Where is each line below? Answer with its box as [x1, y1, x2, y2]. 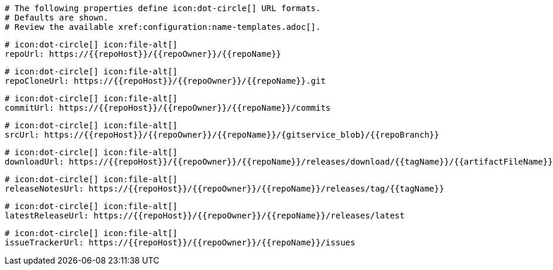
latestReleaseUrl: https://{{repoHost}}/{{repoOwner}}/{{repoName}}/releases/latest [5, 211, 405, 220]
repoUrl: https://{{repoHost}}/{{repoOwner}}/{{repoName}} [5, 49, 282, 59]
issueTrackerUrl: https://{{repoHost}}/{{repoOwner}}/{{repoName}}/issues [5, 238, 356, 247]
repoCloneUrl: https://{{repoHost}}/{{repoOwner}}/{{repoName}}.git [5, 76, 326, 86]
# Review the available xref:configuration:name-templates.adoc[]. [5, 22, 321, 32]
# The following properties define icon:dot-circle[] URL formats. [5, 4, 321, 13]
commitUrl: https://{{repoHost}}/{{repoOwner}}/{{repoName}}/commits [5, 103, 331, 112]
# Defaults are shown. [5, 13, 109, 22]
